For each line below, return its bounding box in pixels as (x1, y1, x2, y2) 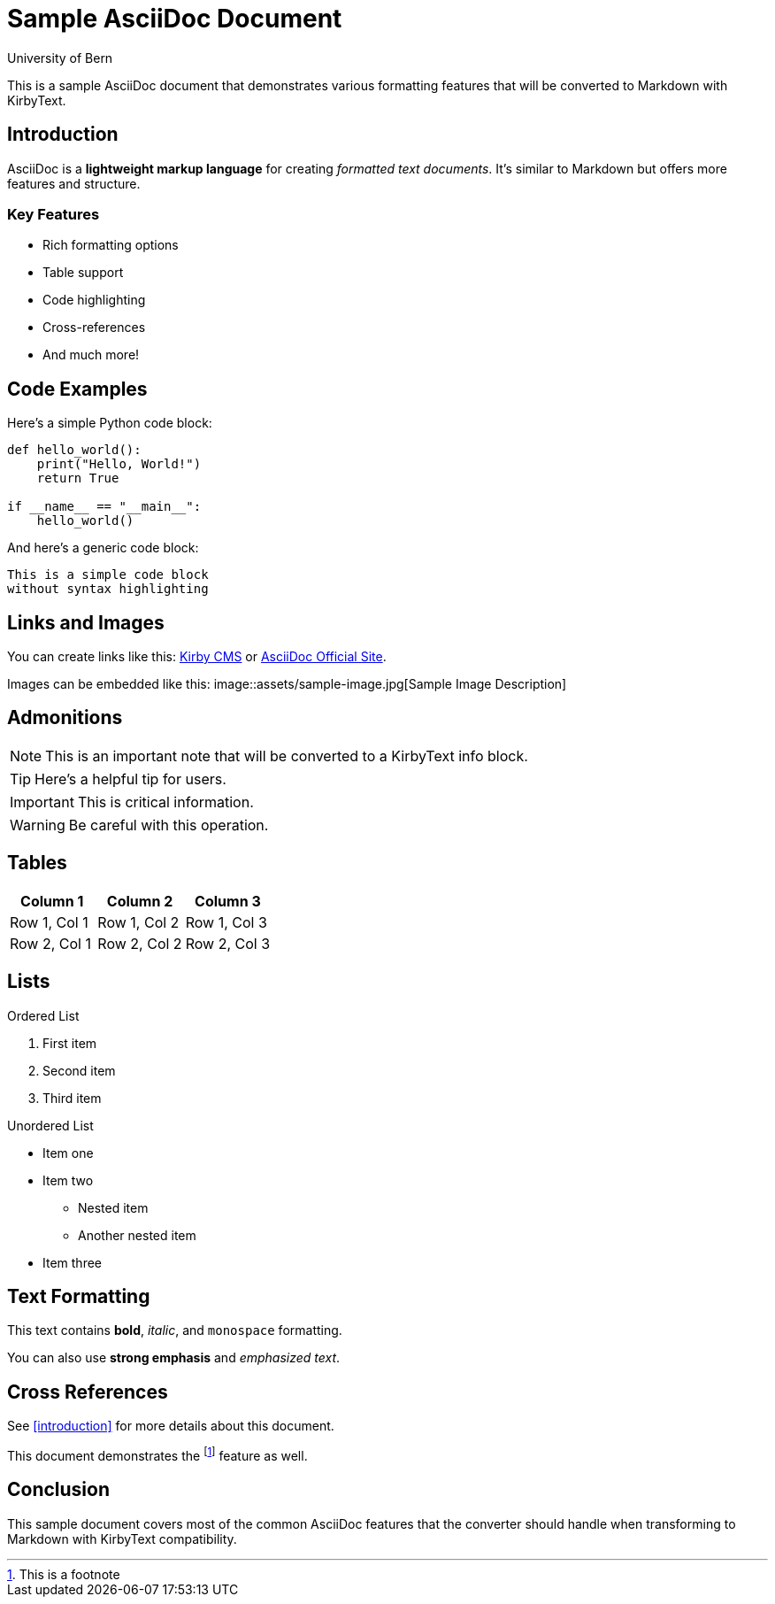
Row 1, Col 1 (10, 913, 88, 931)
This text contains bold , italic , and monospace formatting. (7, 1323, 342, 1338)
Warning (10, 815, 65, 834)
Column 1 (20, 891, 84, 910)
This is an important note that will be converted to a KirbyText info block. (45, 746, 528, 765)
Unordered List (7, 1117, 94, 1133)
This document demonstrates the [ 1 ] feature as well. (7, 1446, 308, 1463)
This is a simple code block (7, 567, 209, 582)
